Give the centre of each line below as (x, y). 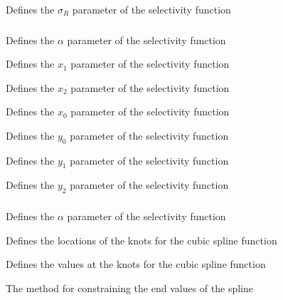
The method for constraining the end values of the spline (129, 288)
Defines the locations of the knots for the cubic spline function (141, 240)
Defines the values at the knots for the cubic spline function (136, 264)
